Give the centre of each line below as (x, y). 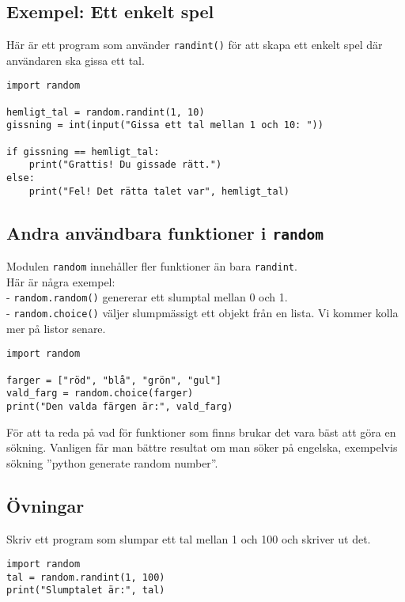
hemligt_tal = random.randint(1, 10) (106, 112)
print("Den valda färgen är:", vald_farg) (120, 406)
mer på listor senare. (56, 328)
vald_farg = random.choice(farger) (100, 394)
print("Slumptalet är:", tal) (86, 591)
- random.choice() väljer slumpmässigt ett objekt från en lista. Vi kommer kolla (202, 313)
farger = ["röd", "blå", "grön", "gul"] (114, 380)
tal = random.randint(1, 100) (86, 577)
